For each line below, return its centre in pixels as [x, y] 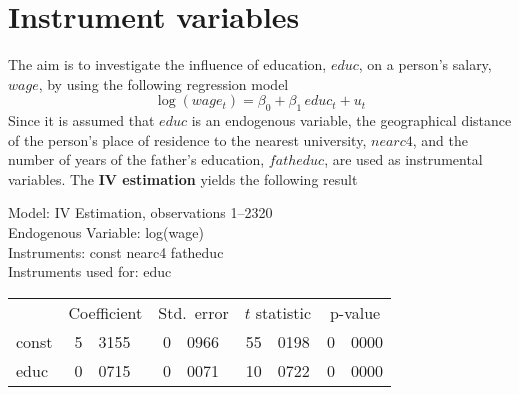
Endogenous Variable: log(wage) [106, 232]
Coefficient [105, 312]
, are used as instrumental [403, 159]
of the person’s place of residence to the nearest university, [187, 139]
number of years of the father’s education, [136, 159]
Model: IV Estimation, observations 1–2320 [140, 212]
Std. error [193, 312]
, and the [440, 139]
